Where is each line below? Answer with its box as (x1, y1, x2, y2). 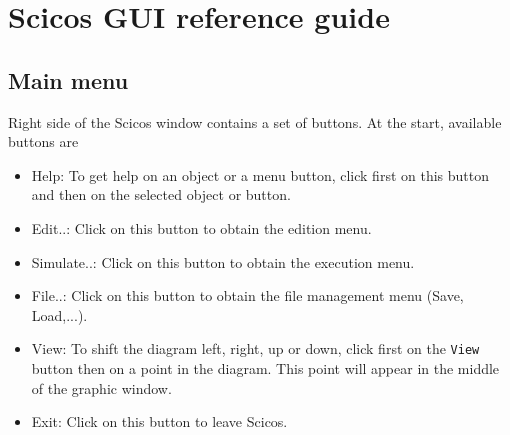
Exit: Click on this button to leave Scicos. (31, 411, 288, 432)
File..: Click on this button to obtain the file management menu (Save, (31, 285, 464, 306)
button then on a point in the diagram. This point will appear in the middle (31, 357, 500, 378)
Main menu (8, 64, 129, 95)
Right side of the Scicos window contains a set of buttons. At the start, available (8, 111, 502, 132)
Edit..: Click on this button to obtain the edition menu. (31, 217, 372, 238)
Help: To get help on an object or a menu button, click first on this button (31, 164, 490, 185)
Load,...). (31, 304, 88, 325)
